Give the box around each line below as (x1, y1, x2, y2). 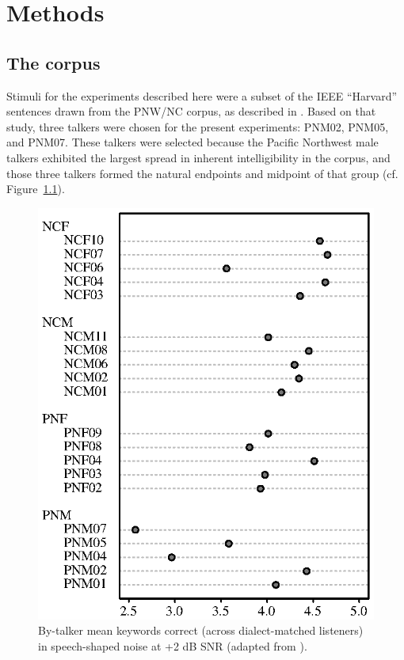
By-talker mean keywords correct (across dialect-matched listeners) (38, 622, 364, 639)
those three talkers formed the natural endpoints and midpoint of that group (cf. (6, 165, 398, 181)
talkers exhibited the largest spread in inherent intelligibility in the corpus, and (6, 149, 391, 165)
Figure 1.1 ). (6, 180, 65, 197)
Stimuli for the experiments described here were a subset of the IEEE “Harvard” (6, 87, 398, 104)
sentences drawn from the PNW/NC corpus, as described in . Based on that (6, 103, 376, 119)
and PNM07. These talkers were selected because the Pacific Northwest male (6, 134, 379, 150)
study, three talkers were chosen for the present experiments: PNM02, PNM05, (6, 118, 389, 135)
